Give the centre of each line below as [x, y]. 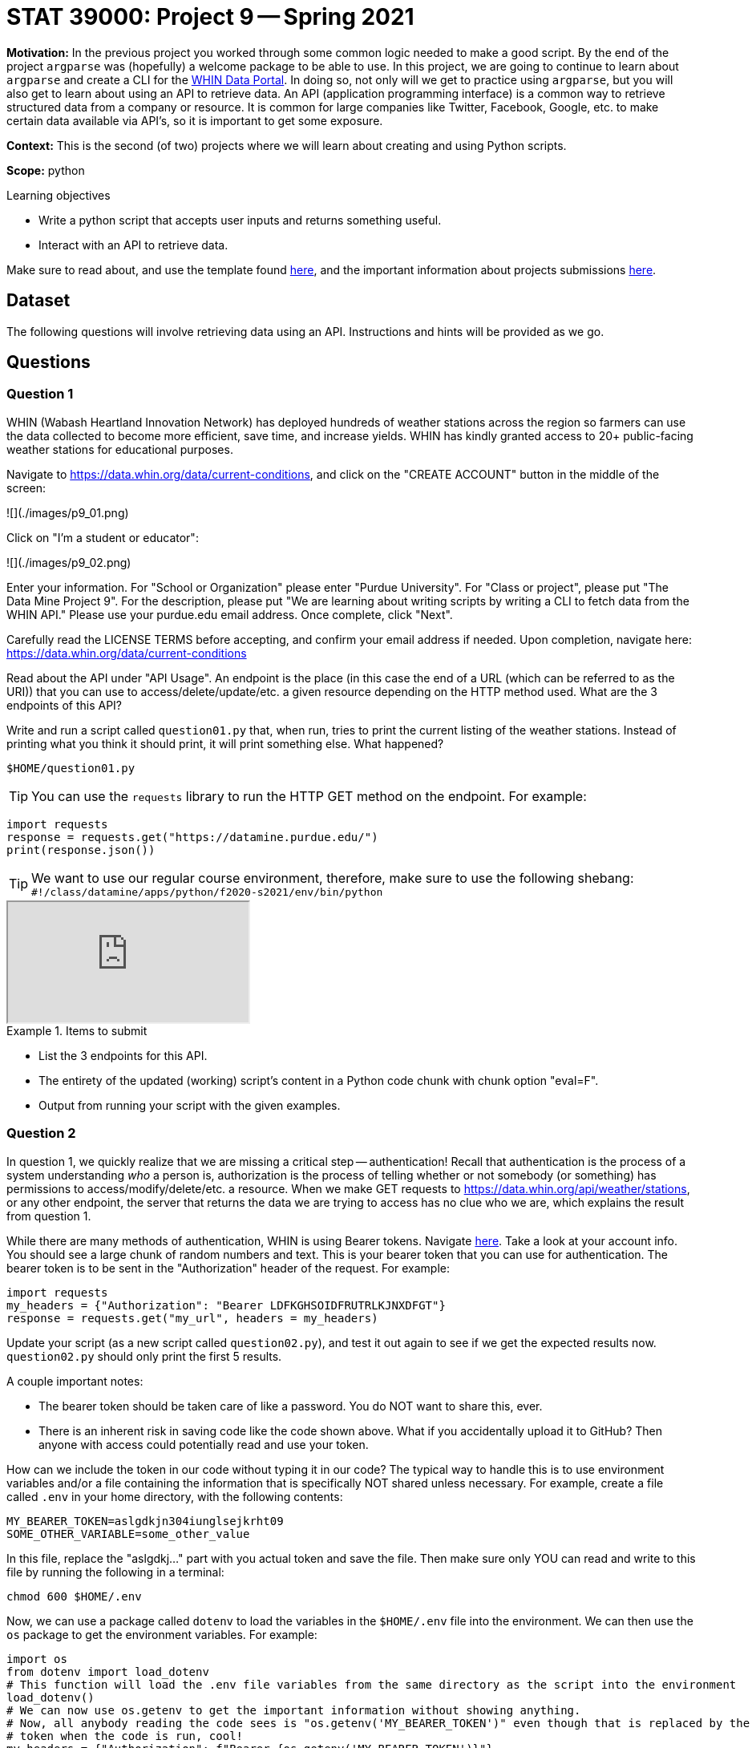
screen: [26, 488]
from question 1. [49, 1216]
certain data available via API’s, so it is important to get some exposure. [195, 120]
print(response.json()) [81, 850]
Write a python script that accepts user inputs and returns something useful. [240, 220]
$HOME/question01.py [71, 768]
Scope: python [46, 170]
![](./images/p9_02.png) [69, 562]
